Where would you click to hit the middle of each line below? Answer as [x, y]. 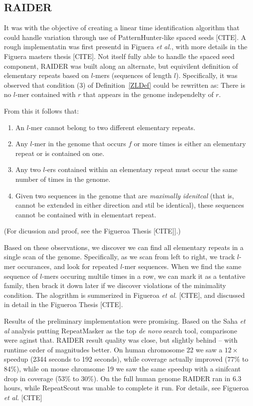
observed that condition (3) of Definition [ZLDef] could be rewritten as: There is [125, 85]
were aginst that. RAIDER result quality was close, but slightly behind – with [121, 340]
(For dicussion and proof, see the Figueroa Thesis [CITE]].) [92, 231]
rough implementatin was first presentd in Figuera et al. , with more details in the [126, 47]
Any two [28, 169]
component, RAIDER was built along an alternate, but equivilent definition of [121, 66]
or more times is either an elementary [190, 144]
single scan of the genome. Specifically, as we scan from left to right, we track [119, 257]
